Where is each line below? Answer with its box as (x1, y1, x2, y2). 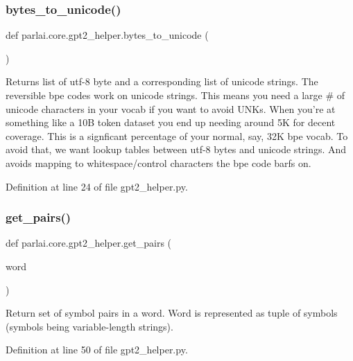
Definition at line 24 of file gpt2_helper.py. (6, 179, 188, 193)
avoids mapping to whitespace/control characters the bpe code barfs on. (6, 155, 311, 170)
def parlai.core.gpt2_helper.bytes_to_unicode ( (6, 28, 209, 42)
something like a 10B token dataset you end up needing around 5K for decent (6, 115, 336, 130)
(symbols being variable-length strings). (6, 319, 173, 333)
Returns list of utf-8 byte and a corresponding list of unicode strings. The (6, 74, 318, 89)
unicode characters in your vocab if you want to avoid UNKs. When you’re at (6, 101, 336, 116)
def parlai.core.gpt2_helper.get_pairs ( (6, 236, 172, 250)
